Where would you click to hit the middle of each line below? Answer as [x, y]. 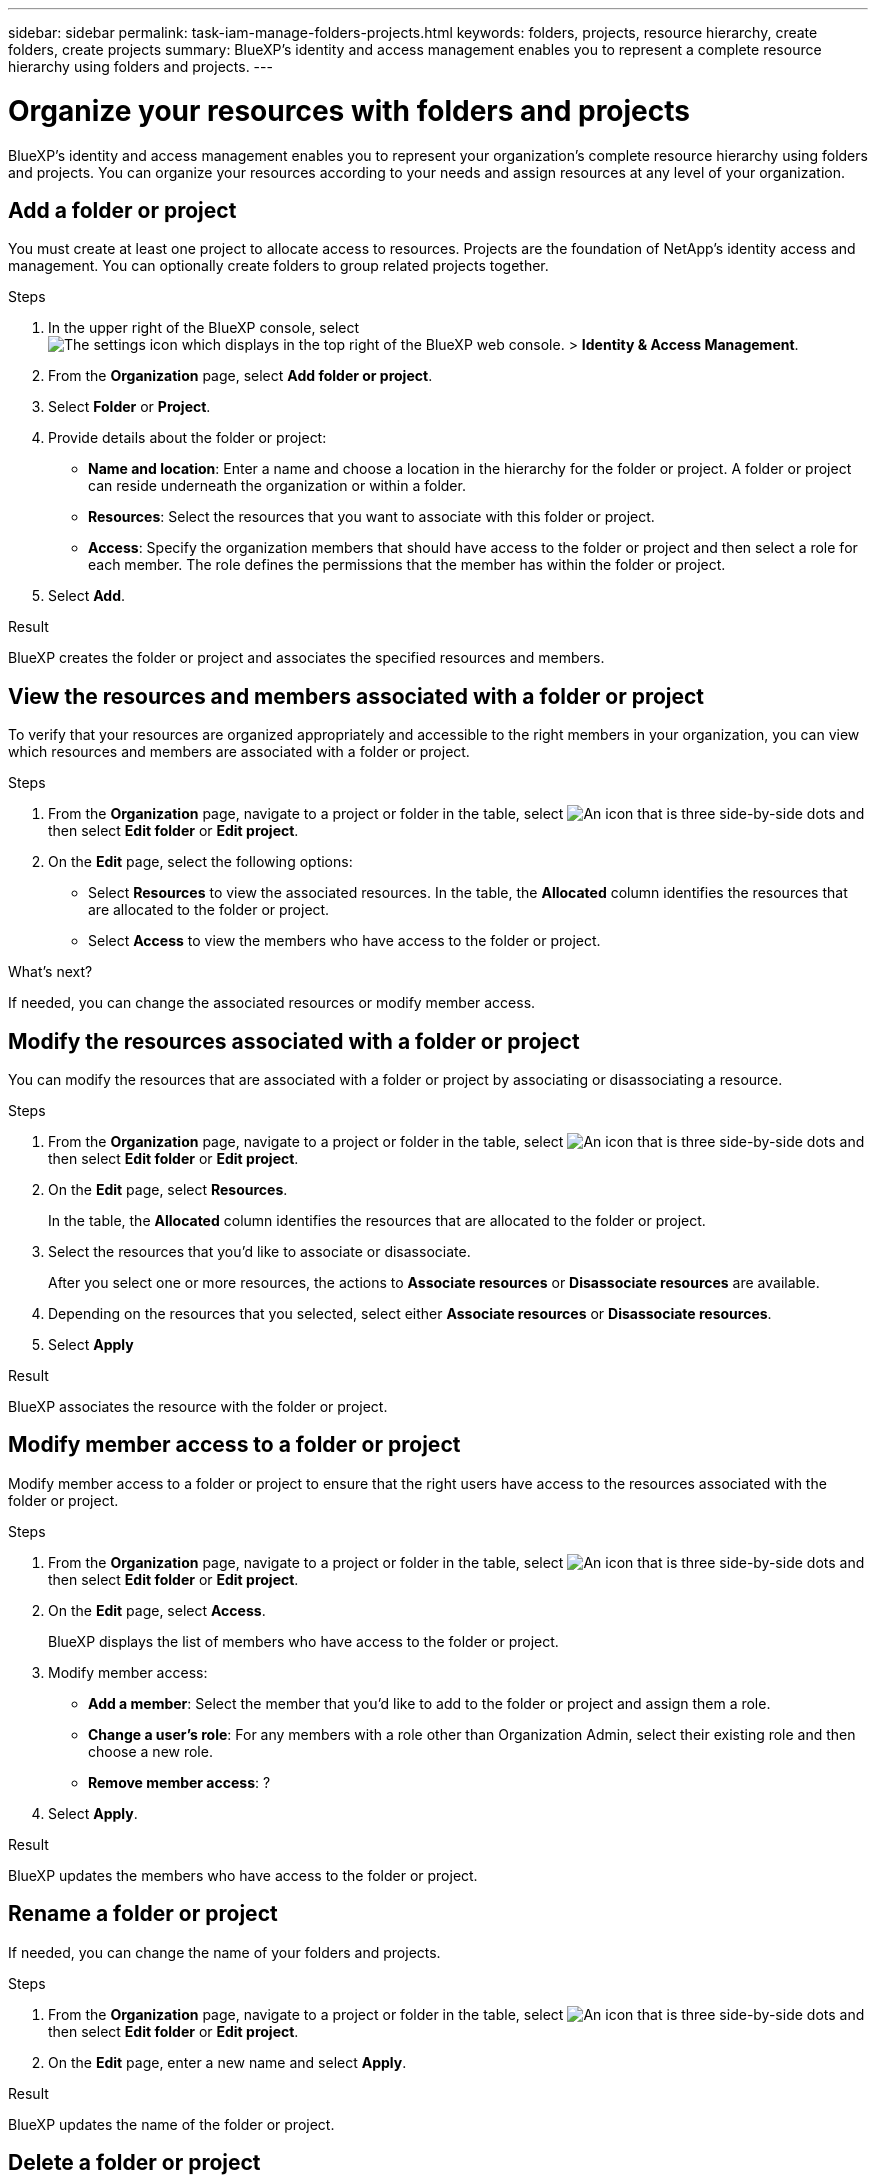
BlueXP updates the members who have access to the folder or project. [243, 1875]
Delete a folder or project [134, 2163]
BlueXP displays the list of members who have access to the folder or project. [303, 1641]
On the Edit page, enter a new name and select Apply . [227, 2062]
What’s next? [50, 972]
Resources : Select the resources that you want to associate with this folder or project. [371, 517]
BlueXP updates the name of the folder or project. [171, 2124]
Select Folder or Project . [129, 407]
